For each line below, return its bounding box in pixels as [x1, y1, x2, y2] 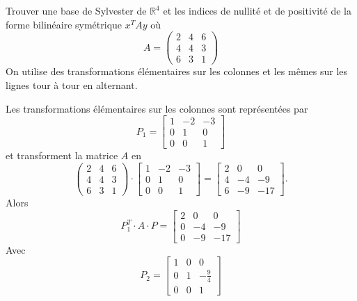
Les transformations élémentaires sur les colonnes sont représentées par [6, 101, 308, 115]
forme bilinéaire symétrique [6, 17, 122, 31]
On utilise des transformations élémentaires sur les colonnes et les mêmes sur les [6, 64, 348, 79]
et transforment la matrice [6, 148, 118, 163]
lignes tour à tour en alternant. [6, 77, 138, 92]
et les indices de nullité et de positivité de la [163, 3, 351, 17]
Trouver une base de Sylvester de [6, 3, 147, 17]
